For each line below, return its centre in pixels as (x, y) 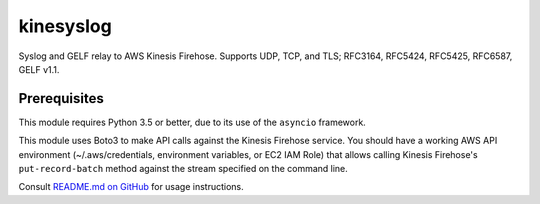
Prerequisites (61, 98)
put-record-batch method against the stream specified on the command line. (183, 169)
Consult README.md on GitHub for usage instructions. (131, 187)
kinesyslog (65, 26)
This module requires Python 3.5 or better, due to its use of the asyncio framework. (192, 122)
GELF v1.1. (39, 69)
